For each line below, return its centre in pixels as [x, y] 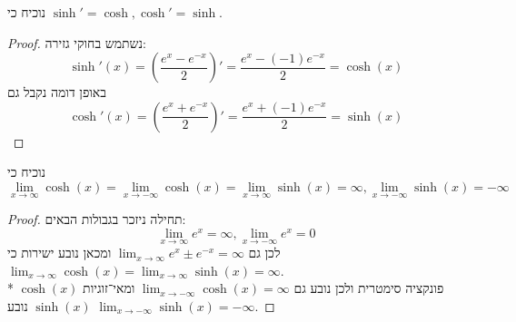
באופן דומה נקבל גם [57, 92]
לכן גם [264, 253]
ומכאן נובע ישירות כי [60, 253]
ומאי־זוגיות [109, 288]
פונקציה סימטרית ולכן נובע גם [369, 288]
